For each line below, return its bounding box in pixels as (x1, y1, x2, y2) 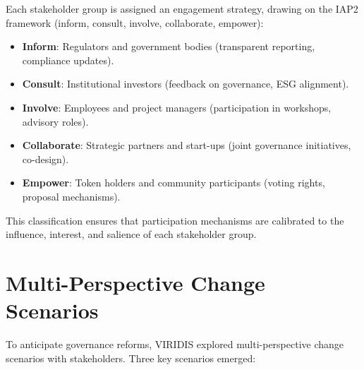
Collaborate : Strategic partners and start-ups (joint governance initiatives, (22, 138, 351, 153)
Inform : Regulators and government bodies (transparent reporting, (22, 39, 315, 54)
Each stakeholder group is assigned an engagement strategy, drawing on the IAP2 (6, 1, 358, 16)
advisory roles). (22, 114, 89, 129)
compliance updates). (22, 52, 114, 67)
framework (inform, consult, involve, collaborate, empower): (6, 15, 264, 30)
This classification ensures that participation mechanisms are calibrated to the (6, 213, 344, 227)
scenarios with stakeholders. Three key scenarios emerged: (6, 350, 256, 365)
